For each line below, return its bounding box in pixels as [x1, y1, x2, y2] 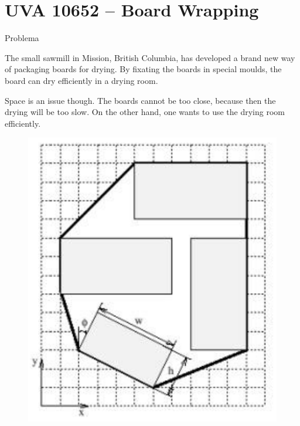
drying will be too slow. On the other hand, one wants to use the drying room [5, 106, 285, 118]
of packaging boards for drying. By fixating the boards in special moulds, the [5, 63, 282, 75]
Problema [5, 32, 39, 44]
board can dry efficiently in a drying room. [5, 74, 158, 86]
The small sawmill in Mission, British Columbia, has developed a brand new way [5, 51, 295, 63]
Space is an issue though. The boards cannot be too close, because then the [5, 94, 276, 106]
